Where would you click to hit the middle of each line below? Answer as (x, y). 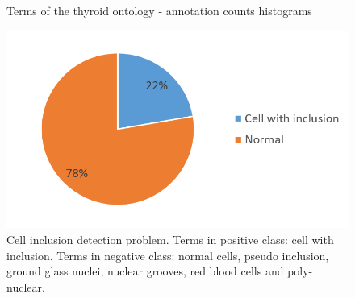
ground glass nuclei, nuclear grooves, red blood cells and (145, 271)
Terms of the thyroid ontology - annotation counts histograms (159, 10)
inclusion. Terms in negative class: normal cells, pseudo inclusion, (168, 255)
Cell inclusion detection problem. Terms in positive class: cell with (170, 240)
